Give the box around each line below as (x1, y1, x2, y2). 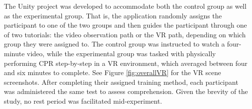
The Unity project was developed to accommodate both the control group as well (4, 1, 247, 11)
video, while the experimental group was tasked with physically (27, 48, 216, 58)
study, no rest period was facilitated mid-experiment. (4, 95, 162, 106)
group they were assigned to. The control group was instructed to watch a (4, 39, 225, 49)
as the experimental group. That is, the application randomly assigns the (4, 10, 222, 20)
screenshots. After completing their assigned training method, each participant (4, 77, 238, 87)
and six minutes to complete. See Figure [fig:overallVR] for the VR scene (4, 67, 221, 78)
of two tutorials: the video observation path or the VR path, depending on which (4, 29, 246, 39)
